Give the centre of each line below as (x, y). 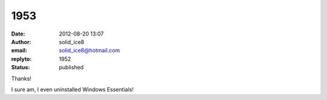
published (71, 67)
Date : (18, 34)
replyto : (21, 59)
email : (19, 51)
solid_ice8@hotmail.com (90, 51)
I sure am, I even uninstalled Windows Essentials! (72, 89)
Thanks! (21, 78)
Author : (21, 42)
